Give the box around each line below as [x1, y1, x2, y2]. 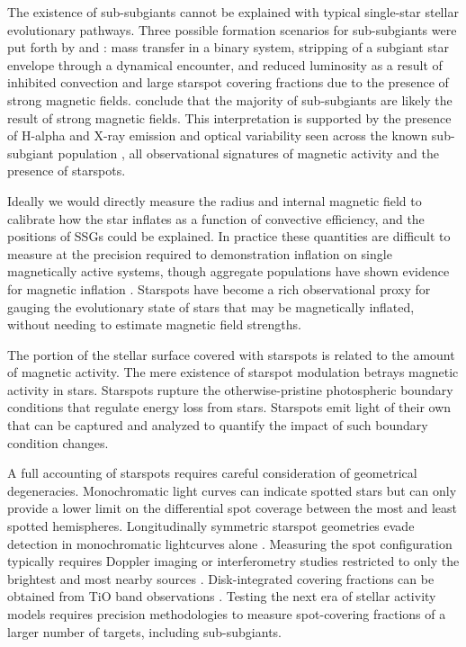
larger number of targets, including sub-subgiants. [7, 622, 282, 641]
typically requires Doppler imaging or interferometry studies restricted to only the [7, 552, 460, 571]
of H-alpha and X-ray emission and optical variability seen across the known [7, 126, 428, 145]
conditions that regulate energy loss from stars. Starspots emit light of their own [7, 398, 452, 417]
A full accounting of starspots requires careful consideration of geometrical [7, 463, 417, 482]
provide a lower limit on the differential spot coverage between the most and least [7, 499, 458, 517]
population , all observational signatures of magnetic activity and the [58, 143, 439, 162]
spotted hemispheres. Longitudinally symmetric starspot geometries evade [7, 517, 415, 535]
